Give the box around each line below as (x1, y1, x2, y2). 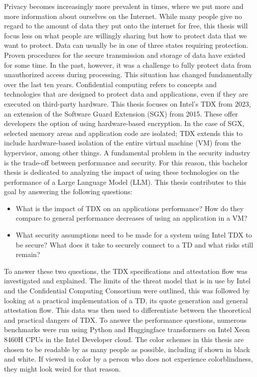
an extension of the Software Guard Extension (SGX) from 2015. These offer (4, 108, 238, 119)
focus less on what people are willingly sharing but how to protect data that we (4, 30, 247, 40)
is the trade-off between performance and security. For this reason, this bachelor (4, 157, 248, 167)
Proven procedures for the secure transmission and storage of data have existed (4, 49, 246, 60)
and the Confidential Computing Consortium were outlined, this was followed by (4, 285, 250, 296)
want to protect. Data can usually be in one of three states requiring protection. (4, 40, 249, 50)
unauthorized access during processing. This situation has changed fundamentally (4, 69, 253, 80)
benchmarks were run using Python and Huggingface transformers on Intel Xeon (4, 324, 250, 335)
